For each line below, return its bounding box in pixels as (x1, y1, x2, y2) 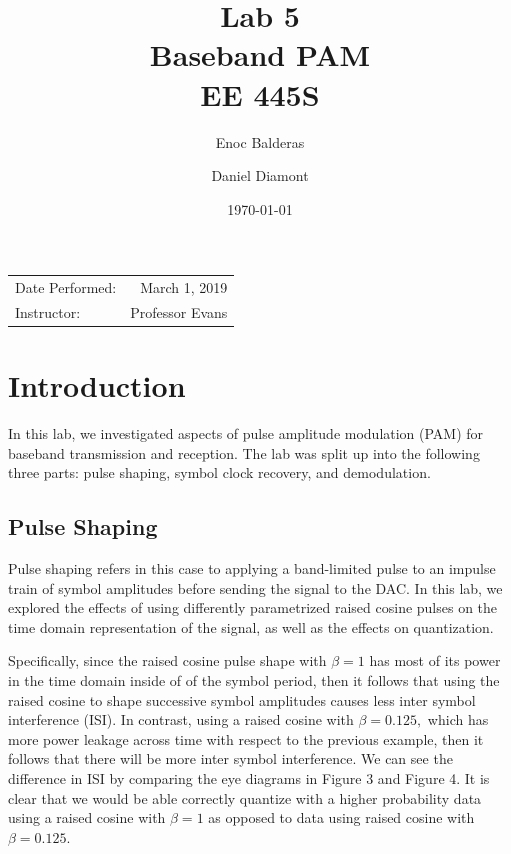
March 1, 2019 (140, 277, 228, 298)
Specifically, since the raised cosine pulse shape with (8, 650, 327, 671)
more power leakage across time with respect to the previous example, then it (8, 728, 484, 749)
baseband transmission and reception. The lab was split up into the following (8, 442, 480, 463)
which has (427, 709, 489, 730)
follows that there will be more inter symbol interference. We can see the (8, 748, 453, 769)
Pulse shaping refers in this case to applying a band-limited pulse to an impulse (8, 558, 496, 579)
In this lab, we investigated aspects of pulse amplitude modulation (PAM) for (8, 423, 484, 444)
